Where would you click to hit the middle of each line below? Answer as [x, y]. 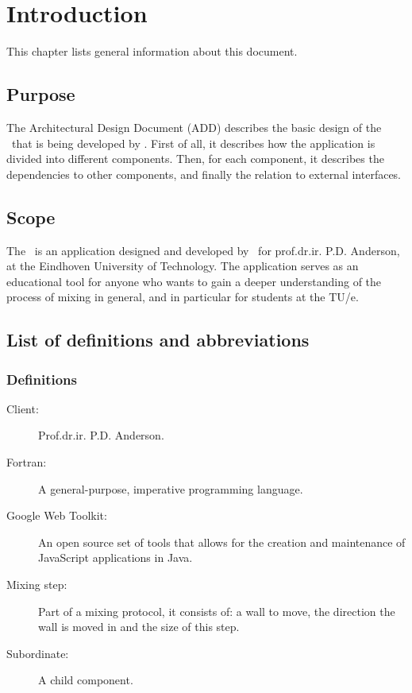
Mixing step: [37, 585]
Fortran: [27, 462]
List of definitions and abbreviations [158, 340]
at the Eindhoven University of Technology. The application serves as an [183, 266]
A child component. [86, 680]
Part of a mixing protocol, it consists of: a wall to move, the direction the [217, 611]
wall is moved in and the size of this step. [139, 627]
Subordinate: [38, 653]
